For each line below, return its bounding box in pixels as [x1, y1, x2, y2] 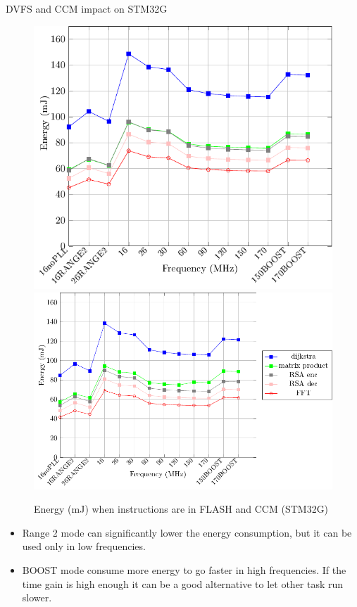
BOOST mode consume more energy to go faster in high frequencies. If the [22, 562, 346, 577]
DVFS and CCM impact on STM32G [6, 1, 168, 15]
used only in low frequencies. [22, 539, 146, 554]
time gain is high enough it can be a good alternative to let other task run [22, 576, 344, 591]
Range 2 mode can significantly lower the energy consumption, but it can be [22, 525, 352, 539]
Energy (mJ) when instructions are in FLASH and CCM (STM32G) [34, 501, 329, 516]
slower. [22, 590, 52, 605]
